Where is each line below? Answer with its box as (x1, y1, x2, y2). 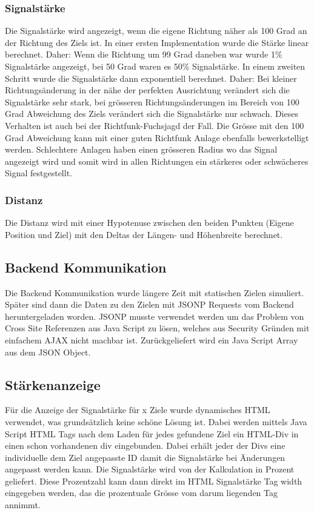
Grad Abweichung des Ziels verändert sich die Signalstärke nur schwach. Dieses (5, 107, 298, 120)
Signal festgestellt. (5, 167, 72, 179)
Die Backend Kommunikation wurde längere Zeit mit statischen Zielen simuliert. (5, 286, 304, 299)
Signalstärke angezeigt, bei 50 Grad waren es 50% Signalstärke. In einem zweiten (5, 60, 306, 72)
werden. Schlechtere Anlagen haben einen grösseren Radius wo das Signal (5, 143, 278, 156)
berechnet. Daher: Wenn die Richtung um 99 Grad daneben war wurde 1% (5, 48, 282, 61)
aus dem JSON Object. (5, 345, 91, 358)
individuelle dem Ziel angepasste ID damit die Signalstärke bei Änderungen (5, 451, 286, 463)
